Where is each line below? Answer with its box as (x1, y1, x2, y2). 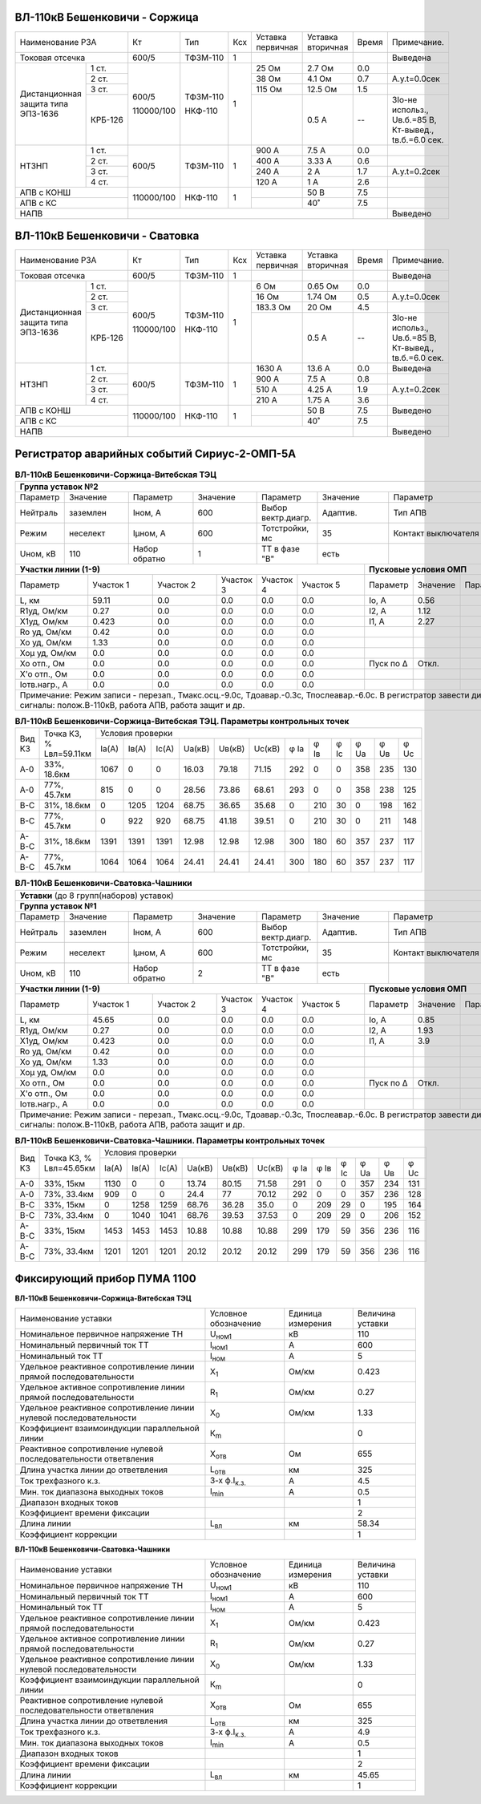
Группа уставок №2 (19, 481, 99, 492)
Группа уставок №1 (19, 900, 97, 912)
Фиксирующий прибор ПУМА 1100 (14, 1272, 196, 1286)
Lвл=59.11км (43, 748, 92, 759)
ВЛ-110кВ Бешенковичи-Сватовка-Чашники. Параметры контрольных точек (14, 1135, 325, 1146)
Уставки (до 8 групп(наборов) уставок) (19, 890, 174, 901)
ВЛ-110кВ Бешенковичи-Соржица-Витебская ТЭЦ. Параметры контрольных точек (14, 716, 350, 727)
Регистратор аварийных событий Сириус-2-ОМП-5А (14, 447, 297, 461)
